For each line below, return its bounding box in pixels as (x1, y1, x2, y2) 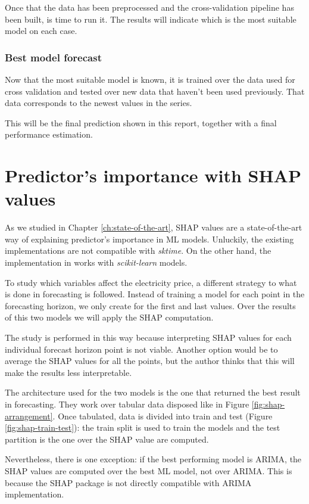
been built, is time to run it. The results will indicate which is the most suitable (5, 13, 296, 25)
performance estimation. (5, 128, 93, 141)
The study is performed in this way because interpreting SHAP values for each (5, 331, 292, 344)
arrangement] (5, 409, 53, 422)
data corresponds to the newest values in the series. (5, 97, 192, 109)
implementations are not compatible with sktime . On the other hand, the (5, 244, 271, 257)
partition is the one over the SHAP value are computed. (5, 433, 209, 445)
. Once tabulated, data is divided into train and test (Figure (52, 409, 273, 422)
